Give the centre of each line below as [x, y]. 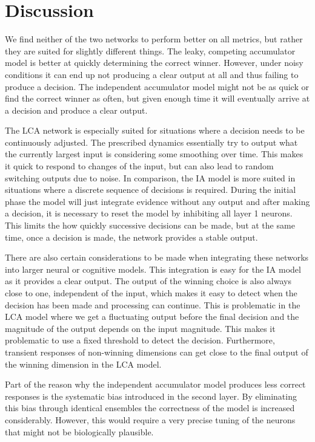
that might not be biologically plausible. [79, 431]
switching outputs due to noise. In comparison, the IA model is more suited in [150, 177]
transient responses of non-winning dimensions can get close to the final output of [157, 352]
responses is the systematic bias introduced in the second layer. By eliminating [151, 396]
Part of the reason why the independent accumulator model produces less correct [155, 384]
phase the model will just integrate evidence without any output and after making [157, 201]
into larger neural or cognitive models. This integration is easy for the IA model [153, 269]
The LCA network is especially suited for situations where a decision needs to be [155, 130]
